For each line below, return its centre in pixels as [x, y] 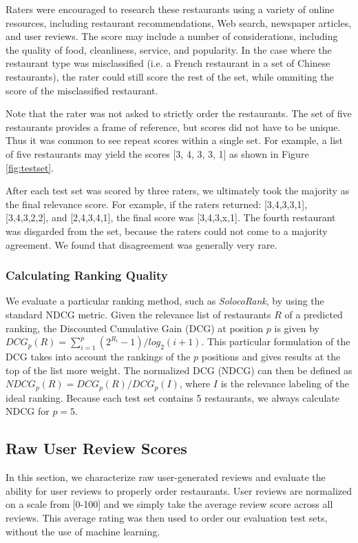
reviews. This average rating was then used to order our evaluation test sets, [167, 517]
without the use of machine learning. [83, 531]
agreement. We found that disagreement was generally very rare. [141, 244]
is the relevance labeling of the [285, 383]
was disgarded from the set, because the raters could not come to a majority [167, 230]
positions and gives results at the [271, 357]
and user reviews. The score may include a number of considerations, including [172, 36]
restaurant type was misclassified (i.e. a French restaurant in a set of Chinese [168, 63]
